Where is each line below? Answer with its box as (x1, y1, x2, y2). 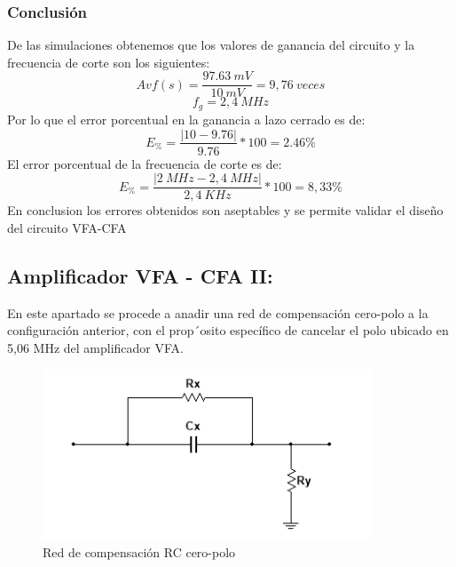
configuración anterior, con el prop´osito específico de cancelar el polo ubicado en (7, 321, 449, 339)
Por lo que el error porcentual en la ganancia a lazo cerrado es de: (7, 109, 366, 128)
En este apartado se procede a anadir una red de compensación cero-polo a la (7, 303, 428, 322)
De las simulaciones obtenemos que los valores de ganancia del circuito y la (7, 36, 415, 54)
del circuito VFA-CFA (7, 218, 127, 236)
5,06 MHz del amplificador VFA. (7, 338, 184, 356)
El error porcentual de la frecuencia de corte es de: (7, 154, 282, 172)
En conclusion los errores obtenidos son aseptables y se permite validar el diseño (7, 201, 444, 220)
